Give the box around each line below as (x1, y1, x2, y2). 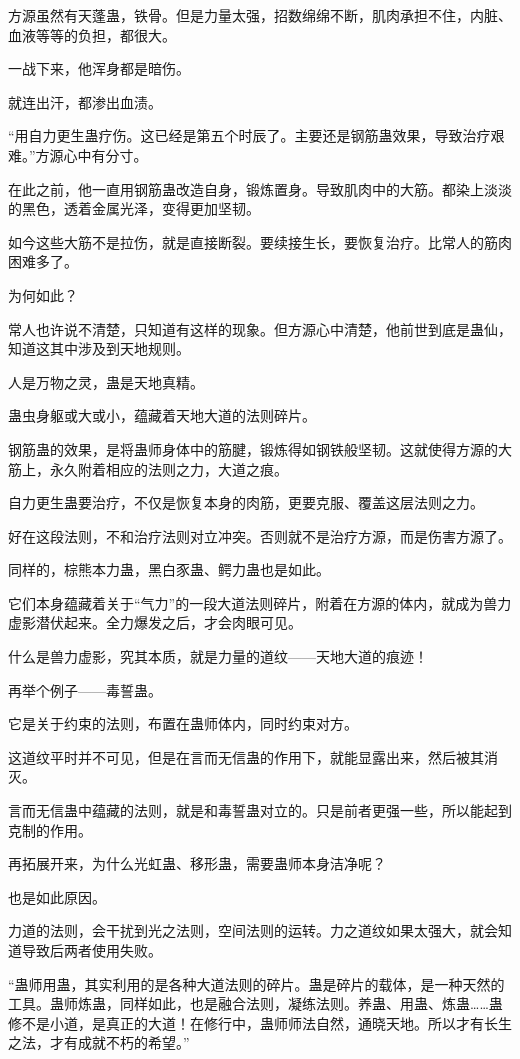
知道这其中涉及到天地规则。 (8, 338, 190, 359)
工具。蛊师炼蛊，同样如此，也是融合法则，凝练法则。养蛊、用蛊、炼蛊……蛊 (8, 993, 503, 1014)
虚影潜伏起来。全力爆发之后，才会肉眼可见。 (8, 612, 302, 633)
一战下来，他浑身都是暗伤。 (8, 58, 190, 79)
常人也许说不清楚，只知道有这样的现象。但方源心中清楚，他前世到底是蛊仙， (8, 318, 512, 339)
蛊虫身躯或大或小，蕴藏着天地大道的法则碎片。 (8, 405, 316, 426)
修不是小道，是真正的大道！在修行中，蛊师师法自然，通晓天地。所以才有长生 (8, 1012, 512, 1033)
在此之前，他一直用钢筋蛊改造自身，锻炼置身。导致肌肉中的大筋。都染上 (8, 178, 484, 199)
